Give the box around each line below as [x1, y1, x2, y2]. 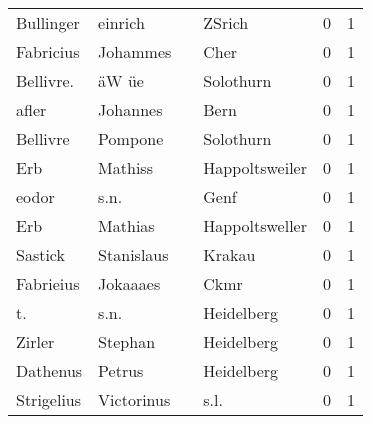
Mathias [98, 214, 155, 237]
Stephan [98, 330, 156, 353]
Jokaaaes [98, 272, 161, 295]
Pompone [98, 127, 164, 150]
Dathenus [16, 359, 83, 382]
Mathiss [98, 156, 153, 179]
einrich [98, 11, 145, 34]
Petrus [98, 359, 144, 382]
